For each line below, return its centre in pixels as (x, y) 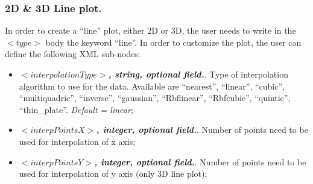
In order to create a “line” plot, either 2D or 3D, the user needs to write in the (150, 30)
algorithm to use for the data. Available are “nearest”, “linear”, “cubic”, (152, 86)
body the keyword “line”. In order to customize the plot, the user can (173, 42)
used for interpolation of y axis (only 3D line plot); (113, 173)
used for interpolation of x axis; (77, 141)
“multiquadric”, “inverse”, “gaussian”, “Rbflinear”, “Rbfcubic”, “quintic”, (155, 98)
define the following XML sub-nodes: (73, 54)
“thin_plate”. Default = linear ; (76, 109)
